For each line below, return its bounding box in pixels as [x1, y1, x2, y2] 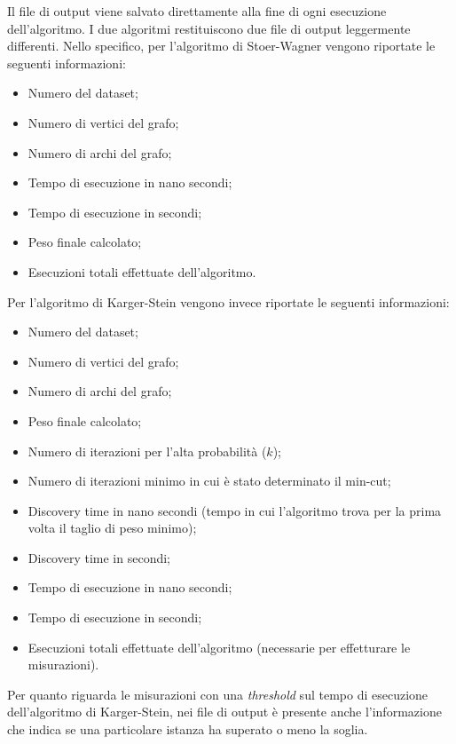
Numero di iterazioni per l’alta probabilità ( [28, 441, 267, 460]
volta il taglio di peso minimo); [28, 518, 197, 537]
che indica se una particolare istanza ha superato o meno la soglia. [7, 720, 368, 739]
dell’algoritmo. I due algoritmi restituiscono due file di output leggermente [7, 19, 411, 37]
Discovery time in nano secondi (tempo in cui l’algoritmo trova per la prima [28, 501, 442, 519]
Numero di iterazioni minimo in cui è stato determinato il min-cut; [28, 471, 391, 490]
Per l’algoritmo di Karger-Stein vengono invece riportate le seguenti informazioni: [7, 292, 450, 311]
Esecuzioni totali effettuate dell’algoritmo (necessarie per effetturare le [28, 637, 411, 656]
